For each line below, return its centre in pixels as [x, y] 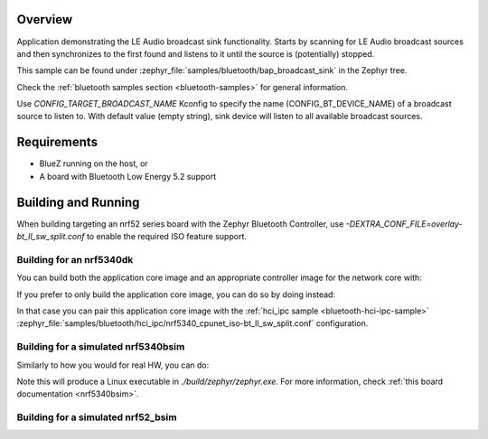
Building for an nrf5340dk [75, 259]
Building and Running [78, 202]
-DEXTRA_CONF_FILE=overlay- [404, 224]
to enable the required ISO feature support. [167, 237]
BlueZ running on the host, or [94, 163]
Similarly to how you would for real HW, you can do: [113, 365]
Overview [45, 19]
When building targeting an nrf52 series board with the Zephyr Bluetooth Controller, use [180, 224]
